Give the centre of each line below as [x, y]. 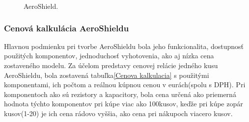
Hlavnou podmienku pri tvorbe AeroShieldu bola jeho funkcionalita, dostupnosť [124, 46]
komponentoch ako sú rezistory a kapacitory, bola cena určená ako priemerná [120, 94]
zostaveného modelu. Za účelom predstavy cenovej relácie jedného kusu [111, 65]
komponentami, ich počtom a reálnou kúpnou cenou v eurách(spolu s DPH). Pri [125, 85]
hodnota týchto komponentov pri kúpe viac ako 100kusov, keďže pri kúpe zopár [124, 104]
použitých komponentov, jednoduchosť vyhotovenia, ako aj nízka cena [109, 56]
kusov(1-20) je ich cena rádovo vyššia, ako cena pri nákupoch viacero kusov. [118, 113]
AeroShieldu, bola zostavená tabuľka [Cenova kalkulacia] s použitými [107, 75]
